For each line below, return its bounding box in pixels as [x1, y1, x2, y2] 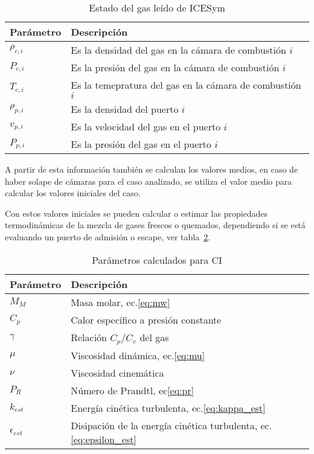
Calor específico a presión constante [71, 312, 222, 327]
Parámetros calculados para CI [92, 252, 222, 267]
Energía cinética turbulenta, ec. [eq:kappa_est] [71, 400, 266, 415]
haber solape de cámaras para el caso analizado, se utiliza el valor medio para [5, 174, 292, 187]
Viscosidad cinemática [71, 365, 164, 380]
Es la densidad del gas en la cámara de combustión [71, 43, 286, 57]
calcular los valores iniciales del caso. [5, 187, 141, 199]
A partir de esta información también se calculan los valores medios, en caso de [5, 163, 298, 175]
